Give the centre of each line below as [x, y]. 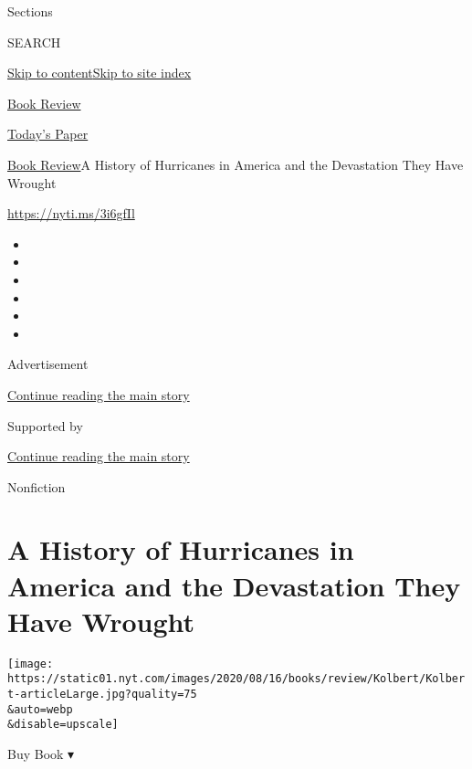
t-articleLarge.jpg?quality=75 [102, 695]
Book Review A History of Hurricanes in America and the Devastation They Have [236, 164]
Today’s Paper [48, 134]
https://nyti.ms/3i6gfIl [71, 213]
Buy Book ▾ [41, 754]
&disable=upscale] [63, 725]
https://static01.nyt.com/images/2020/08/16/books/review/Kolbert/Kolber [236, 679]
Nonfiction [37, 486]
